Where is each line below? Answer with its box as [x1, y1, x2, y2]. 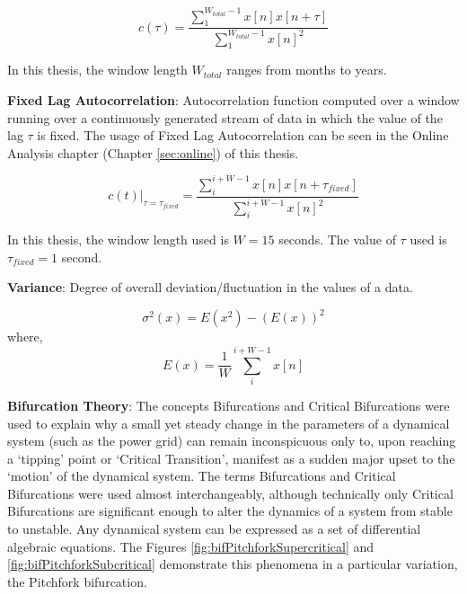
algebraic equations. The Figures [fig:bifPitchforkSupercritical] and [7, 536, 374, 555]
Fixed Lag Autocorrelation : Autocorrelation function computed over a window [7, 91, 460, 110]
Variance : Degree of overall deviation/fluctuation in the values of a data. [7, 278, 413, 297]
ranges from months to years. [226, 60, 387, 79]
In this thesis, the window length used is [7, 229, 229, 248]
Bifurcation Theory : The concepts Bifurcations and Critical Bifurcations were [7, 395, 450, 414]
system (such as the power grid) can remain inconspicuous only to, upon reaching [7, 431, 456, 450]
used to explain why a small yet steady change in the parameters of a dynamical [7, 413, 450, 432]
